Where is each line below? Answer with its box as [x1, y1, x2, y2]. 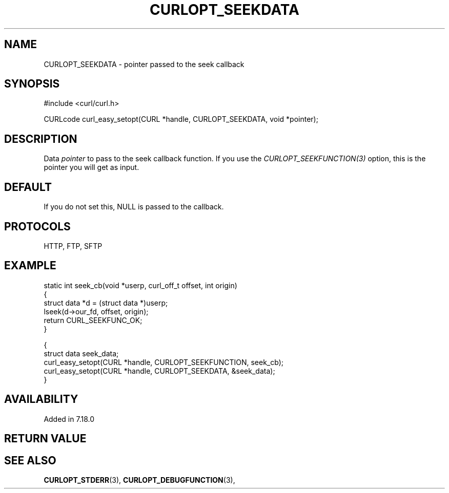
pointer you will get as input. [44, 163, 139, 172]
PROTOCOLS [4, 220, 71, 233]
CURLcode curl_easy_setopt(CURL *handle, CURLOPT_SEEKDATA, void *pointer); [44, 115, 318, 124]
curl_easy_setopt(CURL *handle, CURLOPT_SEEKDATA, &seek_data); [44, 366, 275, 375]
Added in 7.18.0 [44, 414, 95, 423]
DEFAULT [4, 180, 52, 194]
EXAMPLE [4, 259, 56, 272]
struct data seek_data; [44, 349, 119, 358]
